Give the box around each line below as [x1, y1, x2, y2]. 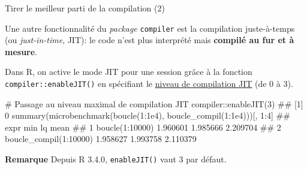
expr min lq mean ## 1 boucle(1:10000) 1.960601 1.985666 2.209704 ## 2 [5, 120, 281, 133]
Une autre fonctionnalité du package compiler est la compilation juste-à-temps [5, 22, 295, 34]
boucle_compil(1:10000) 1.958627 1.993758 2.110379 [5, 132, 197, 145]
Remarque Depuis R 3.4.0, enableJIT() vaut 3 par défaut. [5, 153, 227, 165]
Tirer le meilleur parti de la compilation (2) [5, 2, 165, 14]
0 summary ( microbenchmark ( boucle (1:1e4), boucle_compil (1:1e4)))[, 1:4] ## [5, 109, 290, 122]
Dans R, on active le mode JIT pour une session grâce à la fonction [5, 65, 252, 78]
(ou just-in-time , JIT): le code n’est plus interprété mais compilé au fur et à [5, 34, 294, 46]
